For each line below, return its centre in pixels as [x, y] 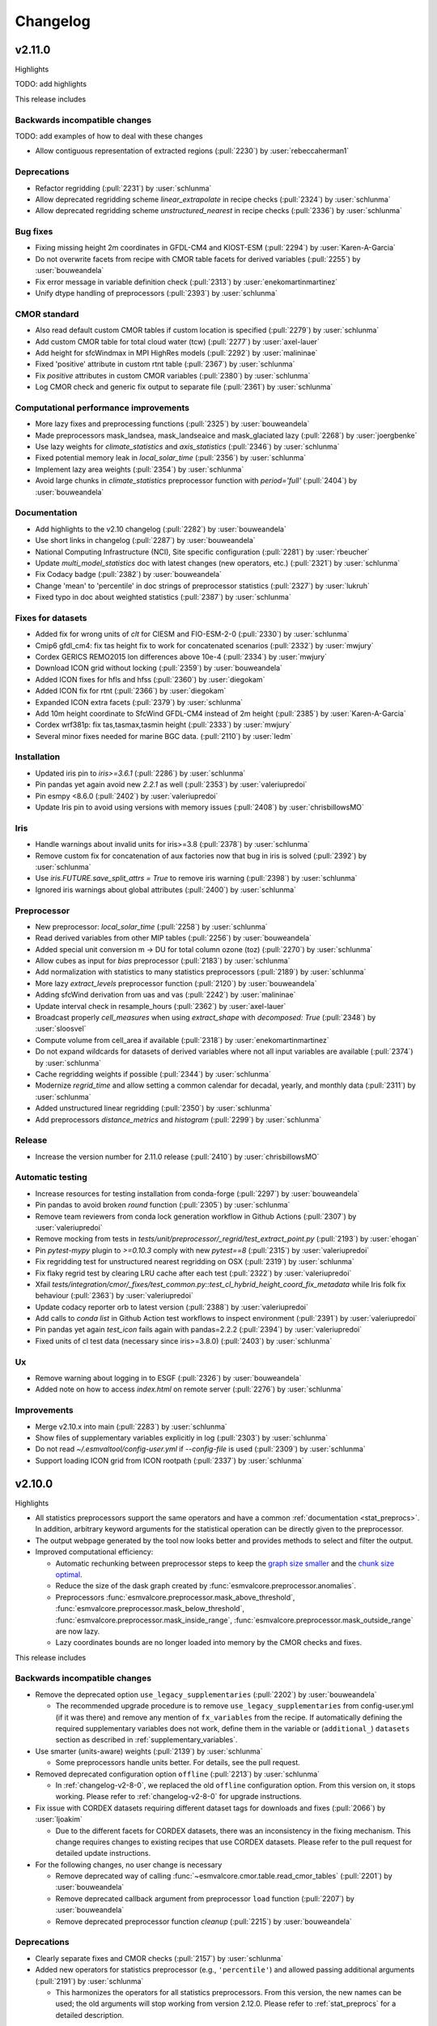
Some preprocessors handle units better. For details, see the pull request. [178, 1763]
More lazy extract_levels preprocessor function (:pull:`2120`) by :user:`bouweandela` [176, 983]
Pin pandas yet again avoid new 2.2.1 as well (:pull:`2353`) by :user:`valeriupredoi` [171, 784]
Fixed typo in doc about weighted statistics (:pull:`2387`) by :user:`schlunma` [163, 597]
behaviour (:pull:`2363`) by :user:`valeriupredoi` [114, 1296]
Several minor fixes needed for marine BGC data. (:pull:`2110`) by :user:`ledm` [164, 736]
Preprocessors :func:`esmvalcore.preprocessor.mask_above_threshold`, [175, 1597]
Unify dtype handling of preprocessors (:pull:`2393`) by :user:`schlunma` [157, 293]
